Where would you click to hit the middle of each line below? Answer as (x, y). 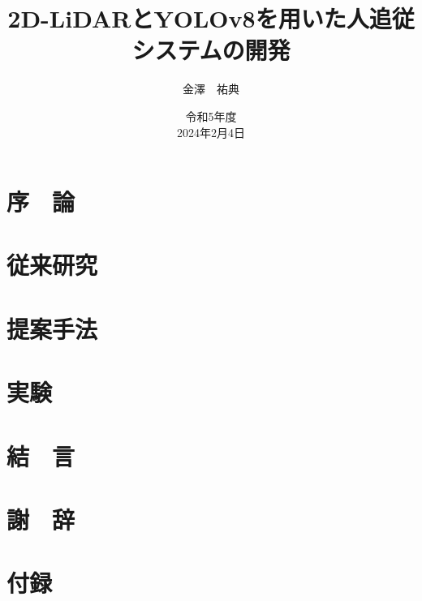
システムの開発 (211, 50)
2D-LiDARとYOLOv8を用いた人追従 (211, 18)
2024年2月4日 (211, 132)
